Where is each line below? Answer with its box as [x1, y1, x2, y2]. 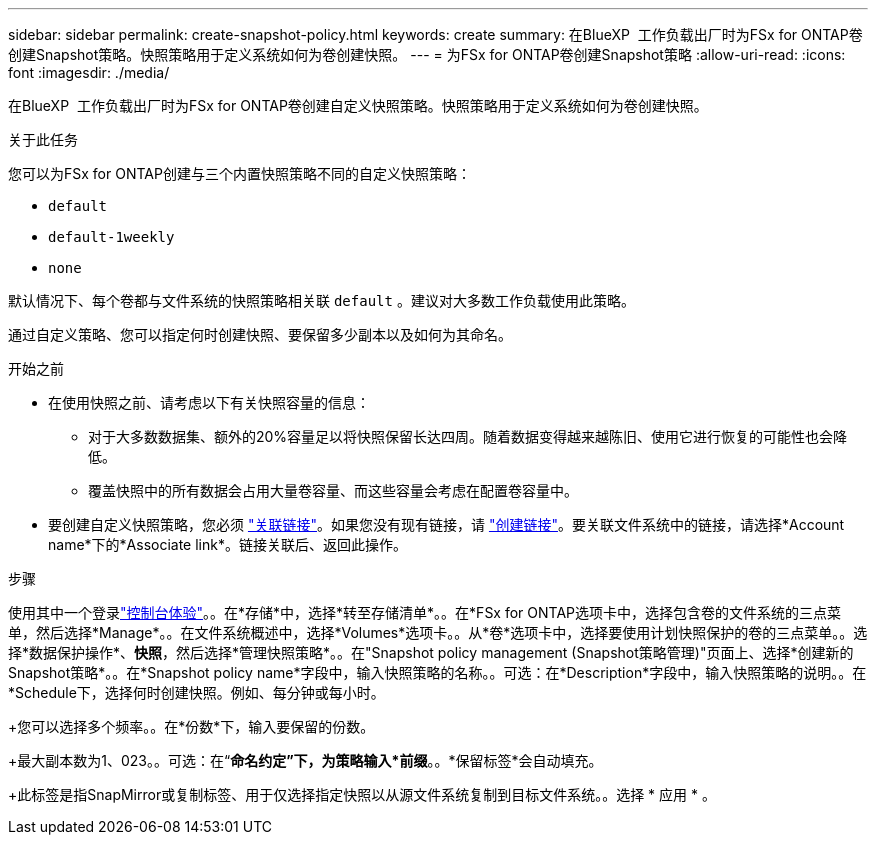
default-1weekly [48, 229, 175, 245]
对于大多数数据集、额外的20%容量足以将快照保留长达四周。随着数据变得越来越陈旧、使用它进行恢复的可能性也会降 [88, 428, 848, 445]
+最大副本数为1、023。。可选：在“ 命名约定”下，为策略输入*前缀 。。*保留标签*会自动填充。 [8, 752, 603, 769]
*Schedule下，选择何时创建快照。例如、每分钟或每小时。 [8, 684, 385, 701]
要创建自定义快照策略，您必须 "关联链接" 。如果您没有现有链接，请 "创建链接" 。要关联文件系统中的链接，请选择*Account [48, 516, 845, 533]
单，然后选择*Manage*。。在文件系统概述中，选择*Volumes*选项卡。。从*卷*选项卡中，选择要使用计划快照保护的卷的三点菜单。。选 [8, 624, 868, 641]
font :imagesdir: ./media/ [8, 64, 170, 81]
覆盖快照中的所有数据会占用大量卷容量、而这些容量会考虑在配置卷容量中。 [88, 482, 578, 499]
